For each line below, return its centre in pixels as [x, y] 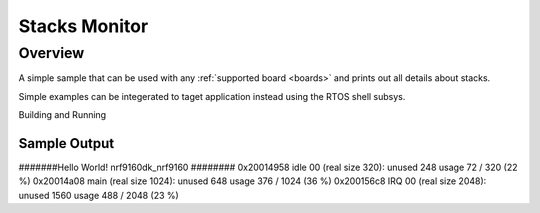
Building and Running [62, 115]
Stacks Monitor [83, 26]
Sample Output [66, 143]
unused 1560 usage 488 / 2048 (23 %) [98, 195]
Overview [51, 53]
